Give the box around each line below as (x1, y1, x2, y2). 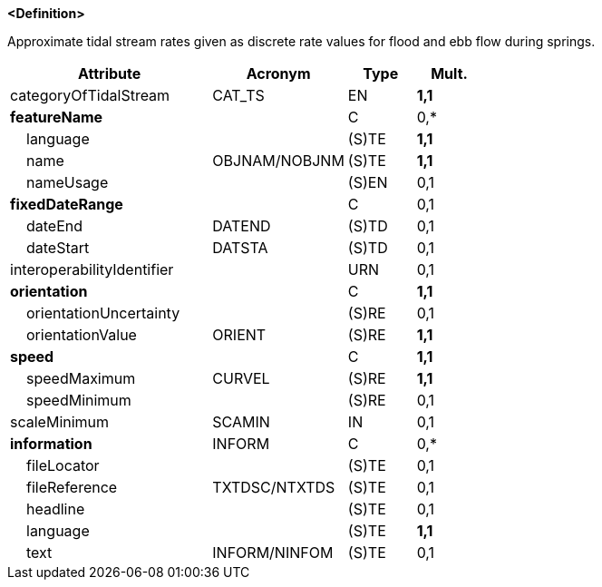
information (10, 435, 92, 453)
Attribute (78, 64, 141, 83)
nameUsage (26, 173, 109, 191)
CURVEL (212, 369, 270, 387)
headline (26, 500, 85, 518)
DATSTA (212, 239, 268, 257)
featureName (10, 108, 103, 126)
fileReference (26, 478, 118, 496)
